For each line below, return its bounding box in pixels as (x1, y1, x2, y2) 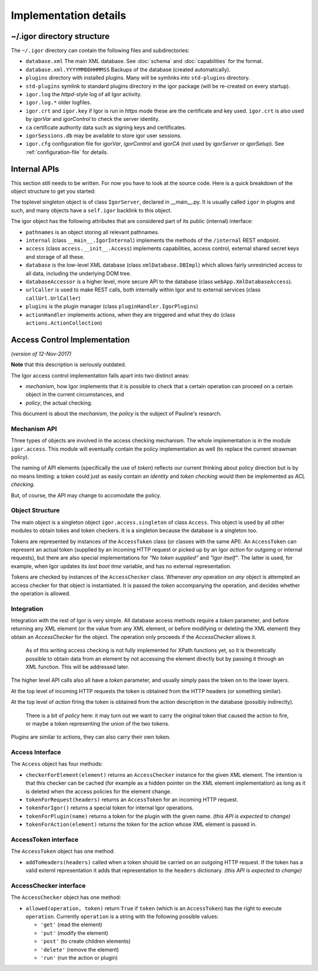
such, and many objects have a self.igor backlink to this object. (11, 206, 172, 214)
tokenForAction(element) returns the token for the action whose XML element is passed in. (25, 821, 257, 828)
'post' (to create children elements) (40, 938, 131, 945)
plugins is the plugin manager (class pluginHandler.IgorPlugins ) (25, 303, 198, 310)
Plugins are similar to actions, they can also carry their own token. (11, 733, 171, 740)
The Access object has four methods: (11, 760, 103, 767)
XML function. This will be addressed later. (25, 664, 130, 670)
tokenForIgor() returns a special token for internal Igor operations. (25, 804, 194, 811)
